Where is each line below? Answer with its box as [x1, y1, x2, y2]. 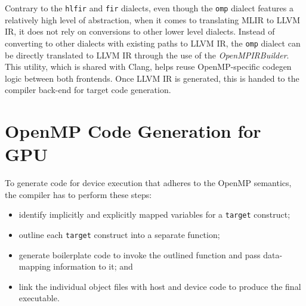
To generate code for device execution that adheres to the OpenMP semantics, [5, 177, 292, 189]
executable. [18, 292, 60, 304]
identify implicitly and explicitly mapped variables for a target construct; [18, 208, 290, 221]
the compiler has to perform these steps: [5, 188, 152, 200]
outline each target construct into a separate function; [18, 228, 220, 241]
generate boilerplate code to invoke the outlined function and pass [18, 248, 261, 261]
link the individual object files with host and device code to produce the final [18, 280, 301, 292]
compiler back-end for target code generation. [5, 84, 171, 96]
